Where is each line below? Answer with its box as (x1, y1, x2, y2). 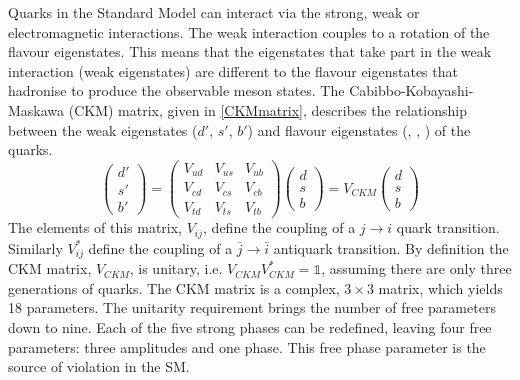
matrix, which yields (378, 277, 503, 298)
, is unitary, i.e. (129, 258, 223, 279)
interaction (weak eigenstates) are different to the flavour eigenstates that (8, 60, 458, 81)
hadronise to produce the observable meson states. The (8, 80, 345, 101)
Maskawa (8, 99, 65, 120)
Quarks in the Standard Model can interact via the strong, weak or (8, 2, 420, 22)
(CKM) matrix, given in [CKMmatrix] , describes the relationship (68, 99, 468, 120)
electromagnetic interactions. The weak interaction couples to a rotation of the (8, 21, 490, 42)
